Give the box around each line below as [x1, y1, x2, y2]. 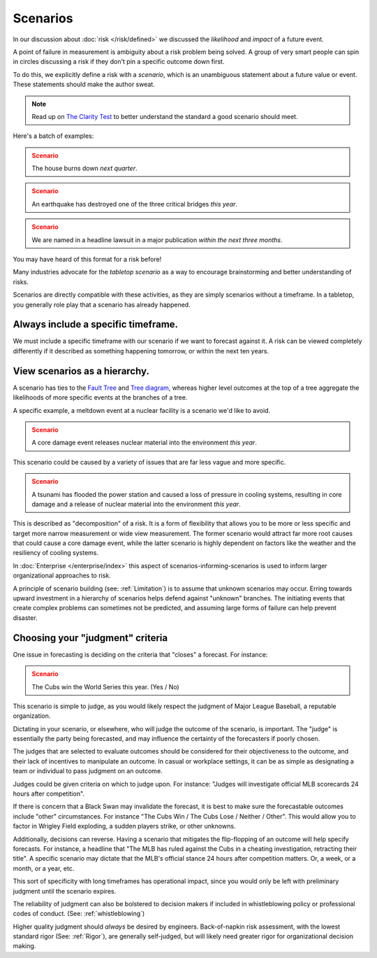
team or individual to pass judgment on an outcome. [13, 767, 163, 775]
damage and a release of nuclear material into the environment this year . [31, 500, 241, 508]
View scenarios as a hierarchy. [13, 365, 150, 377]
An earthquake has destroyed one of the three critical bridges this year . [31, 199, 237, 208]
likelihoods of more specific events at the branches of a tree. [13, 393, 188, 402]
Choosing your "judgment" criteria [13, 632, 168, 644]
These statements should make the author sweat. [13, 80, 155, 89]
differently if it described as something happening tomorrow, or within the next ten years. [13, 346, 269, 355]
